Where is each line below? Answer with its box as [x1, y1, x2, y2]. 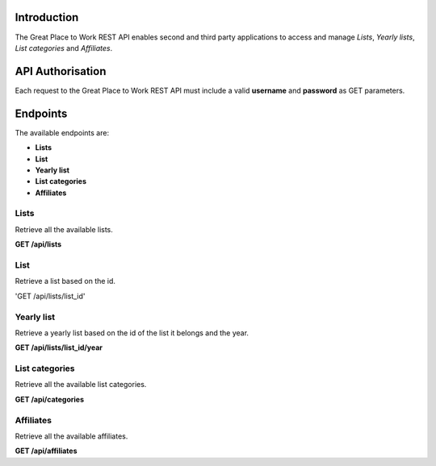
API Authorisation [15, 64, 107, 78]
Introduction [15, 10, 79, 24]
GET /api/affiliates [15, 446, 78, 456]
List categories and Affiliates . [15, 43, 113, 52]
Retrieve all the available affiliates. [15, 431, 128, 441]
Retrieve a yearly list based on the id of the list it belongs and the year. [15, 327, 249, 338]
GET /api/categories [15, 394, 85, 404]
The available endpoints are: [15, 127, 109, 137]
